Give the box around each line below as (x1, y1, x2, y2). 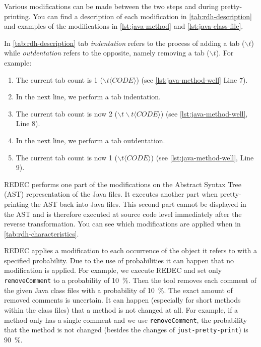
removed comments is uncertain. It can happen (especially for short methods (4, 295, 241, 305)
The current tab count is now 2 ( (16, 108, 117, 119)
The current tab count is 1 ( (16, 74, 103, 85)
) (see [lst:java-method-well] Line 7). (136, 74, 248, 85)
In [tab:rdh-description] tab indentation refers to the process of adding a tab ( (4, 37, 245, 48)
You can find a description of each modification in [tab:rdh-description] (33, 11, 252, 21)
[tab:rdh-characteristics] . (4, 228, 79, 239)
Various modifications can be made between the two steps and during (4, 1, 219, 11)
